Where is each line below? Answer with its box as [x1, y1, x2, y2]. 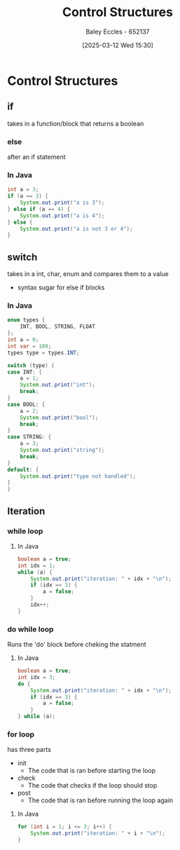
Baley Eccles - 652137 [85, 27, 150, 36]
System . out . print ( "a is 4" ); [20, 212, 105, 219]
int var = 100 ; [7, 343, 52, 350]
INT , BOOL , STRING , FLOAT [20, 323, 96, 330]
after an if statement [7, 153, 66, 161]
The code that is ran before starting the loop [27, 767, 156, 775]
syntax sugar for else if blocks [17, 283, 105, 292]
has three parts [7, 746, 51, 754]
